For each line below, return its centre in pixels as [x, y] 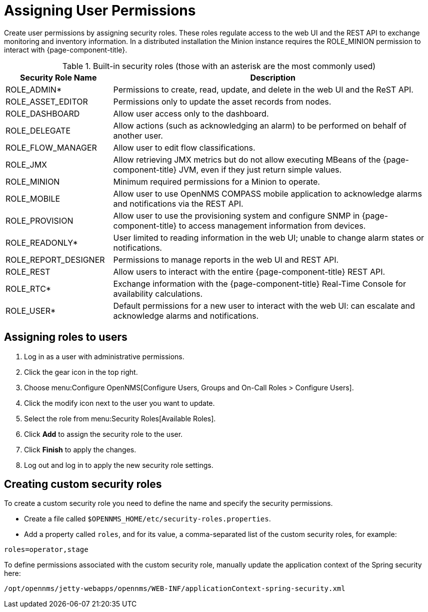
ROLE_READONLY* [42, 242]
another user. [138, 135]
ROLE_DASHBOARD [43, 113]
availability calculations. [158, 293]
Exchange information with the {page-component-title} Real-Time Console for [259, 283]
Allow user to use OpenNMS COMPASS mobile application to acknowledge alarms [267, 193]
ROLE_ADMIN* [34, 89]
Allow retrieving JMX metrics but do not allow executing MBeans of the [247, 159]
